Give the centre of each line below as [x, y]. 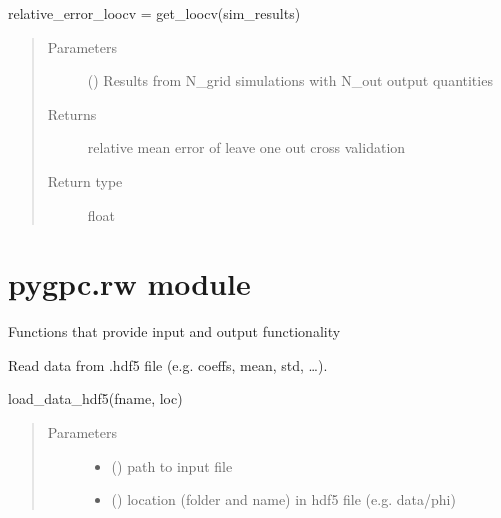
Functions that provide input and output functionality [174, 331]
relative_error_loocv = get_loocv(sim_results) [154, 13]
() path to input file [172, 465]
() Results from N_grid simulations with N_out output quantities [290, 80]
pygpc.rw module [129, 283]
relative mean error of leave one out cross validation [246, 147]
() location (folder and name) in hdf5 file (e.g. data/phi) [283, 499]
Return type [85, 180]
